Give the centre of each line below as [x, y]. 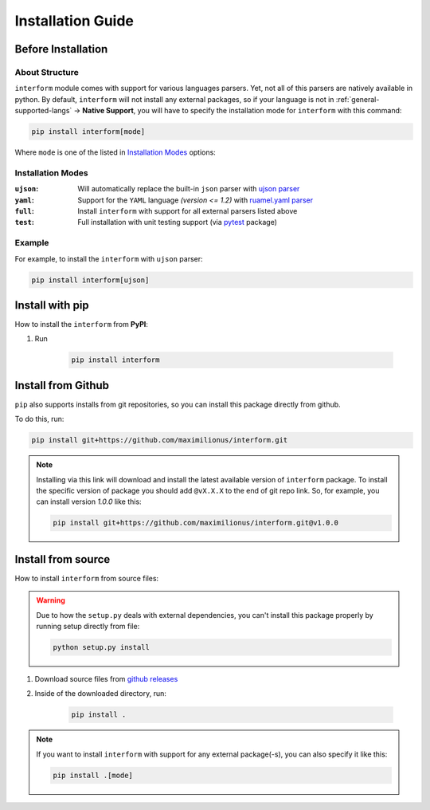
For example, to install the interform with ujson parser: [109, 258]
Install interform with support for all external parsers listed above [188, 210]
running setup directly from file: [88, 627]
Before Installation [61, 49]
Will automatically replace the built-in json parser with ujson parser [189, 189]
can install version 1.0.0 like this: [89, 501]
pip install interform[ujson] [90, 280]
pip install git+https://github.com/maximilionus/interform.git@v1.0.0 [195, 523]
